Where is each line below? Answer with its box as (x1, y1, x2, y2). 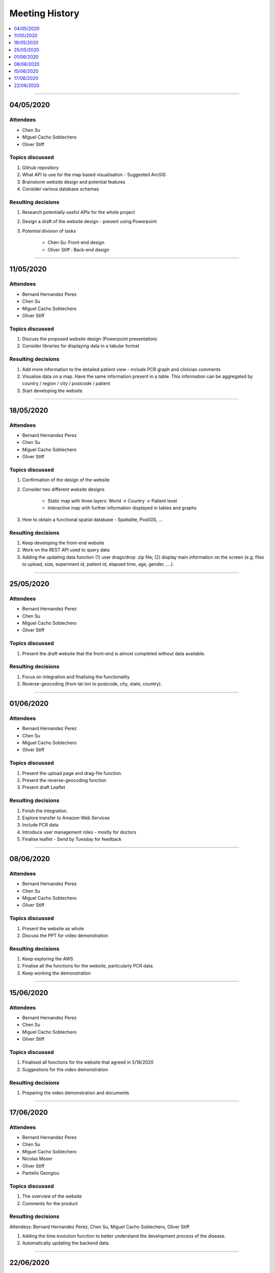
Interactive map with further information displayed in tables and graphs (47, 505, 197, 511)
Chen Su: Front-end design (47, 239, 104, 245)
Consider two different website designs (22, 486, 105, 492)
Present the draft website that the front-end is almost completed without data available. (22, 650, 206, 656)
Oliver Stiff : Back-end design (47, 246, 109, 253)
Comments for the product (22, 1200, 78, 1206)
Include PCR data (22, 822, 59, 828)
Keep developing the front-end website (22, 540, 104, 546)
